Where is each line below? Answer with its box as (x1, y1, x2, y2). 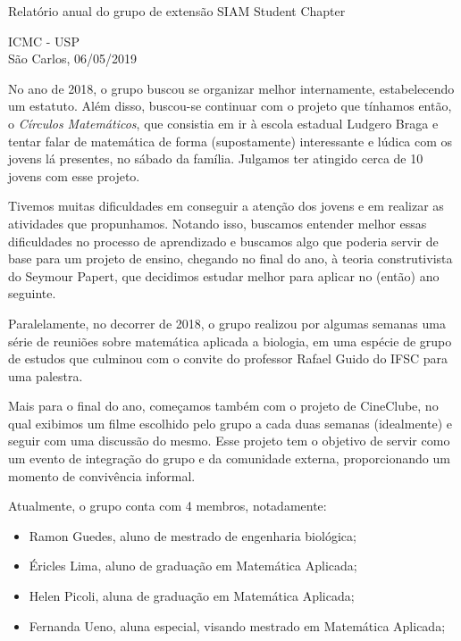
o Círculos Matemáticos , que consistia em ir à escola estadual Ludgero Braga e (8, 113, 439, 132)
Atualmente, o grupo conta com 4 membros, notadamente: (8, 496, 327, 515)
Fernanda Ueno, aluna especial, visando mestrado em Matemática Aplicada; (29, 616, 446, 635)
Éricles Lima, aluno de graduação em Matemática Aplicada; (29, 556, 357, 575)
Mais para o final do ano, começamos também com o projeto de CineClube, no (8, 396, 439, 415)
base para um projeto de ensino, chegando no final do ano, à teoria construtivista (8, 249, 453, 268)
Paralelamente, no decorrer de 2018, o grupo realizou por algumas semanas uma (8, 313, 446, 332)
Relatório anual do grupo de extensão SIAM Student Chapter (8, 2, 346, 20)
